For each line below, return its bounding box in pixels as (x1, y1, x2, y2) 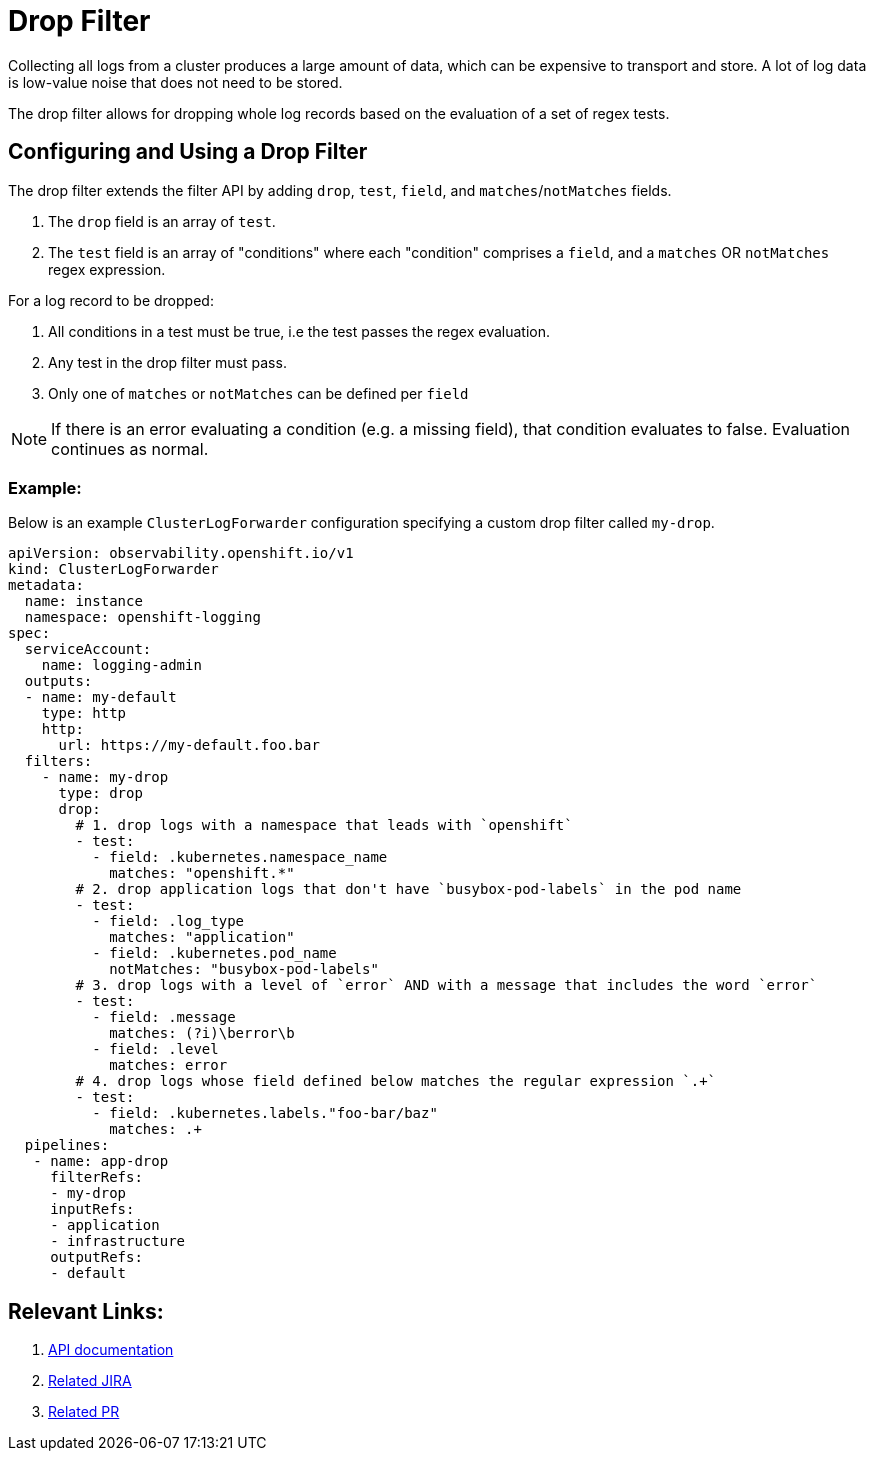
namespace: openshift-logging (24, 609, 261, 626)
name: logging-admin (41, 657, 202, 674)
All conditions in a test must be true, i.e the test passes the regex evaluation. (48, 322, 551, 340)
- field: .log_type (92, 913, 245, 930)
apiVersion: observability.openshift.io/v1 (8, 545, 354, 562)
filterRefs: (50, 1169, 143, 1186)
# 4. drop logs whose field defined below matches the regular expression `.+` (75, 1073, 717, 1090)
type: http (41, 705, 127, 722)
